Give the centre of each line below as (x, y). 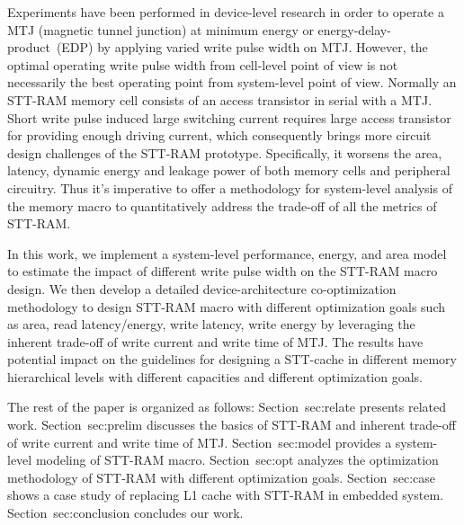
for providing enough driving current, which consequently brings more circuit (219, 135)
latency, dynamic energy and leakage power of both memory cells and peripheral (229, 170)
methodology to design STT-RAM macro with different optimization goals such (226, 306)
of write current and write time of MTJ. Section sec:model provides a (200, 442)
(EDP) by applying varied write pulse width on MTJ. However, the (242, 47)
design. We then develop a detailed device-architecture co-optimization (202, 288)
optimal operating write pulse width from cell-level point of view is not (203, 64)
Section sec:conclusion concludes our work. (125, 513)
